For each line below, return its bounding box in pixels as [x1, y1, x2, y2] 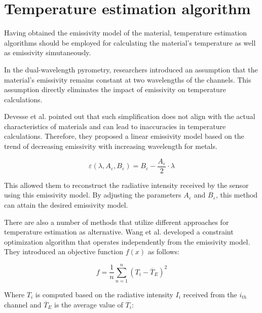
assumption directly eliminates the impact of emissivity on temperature [4, 84, 226, 95]
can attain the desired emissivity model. [4, 199, 128, 210]
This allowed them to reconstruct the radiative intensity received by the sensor [4, 179, 249, 190]
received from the [183, 289, 237, 299]
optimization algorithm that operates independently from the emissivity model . [4, 236, 250, 247]
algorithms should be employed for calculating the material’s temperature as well [4, 37, 256, 48]
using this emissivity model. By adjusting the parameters [4, 189, 181, 200]
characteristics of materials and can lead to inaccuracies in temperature [4, 121, 226, 131]
